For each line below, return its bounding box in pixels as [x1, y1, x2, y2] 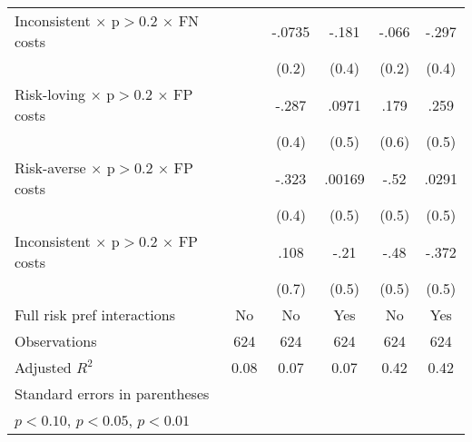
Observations [15, 330, 97, 351]
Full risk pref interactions [15, 304, 176, 325]
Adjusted [15, 357, 72, 378]
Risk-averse [15, 157, 86, 178]
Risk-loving [15, 83, 86, 104]
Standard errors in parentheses [15, 383, 210, 404]
